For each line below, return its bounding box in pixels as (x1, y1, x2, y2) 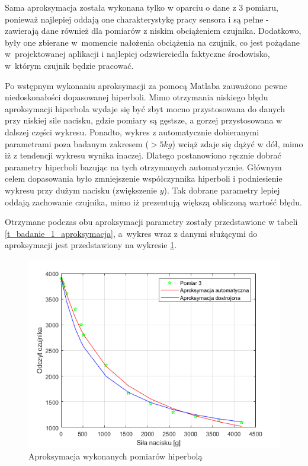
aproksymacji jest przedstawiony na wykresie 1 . (5, 239, 177, 251)
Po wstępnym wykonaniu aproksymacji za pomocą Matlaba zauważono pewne (5, 79, 287, 91)
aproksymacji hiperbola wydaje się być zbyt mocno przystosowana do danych (5, 102, 285, 115)
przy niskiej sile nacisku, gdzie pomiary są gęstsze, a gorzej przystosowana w (5, 114, 283, 126)
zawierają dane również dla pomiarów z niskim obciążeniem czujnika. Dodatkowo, (5, 24, 301, 37)
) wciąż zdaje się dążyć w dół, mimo (172, 137, 303, 150)
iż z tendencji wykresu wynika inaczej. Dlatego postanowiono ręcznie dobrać (5, 149, 281, 161)
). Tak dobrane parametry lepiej (163, 183, 280, 196)
